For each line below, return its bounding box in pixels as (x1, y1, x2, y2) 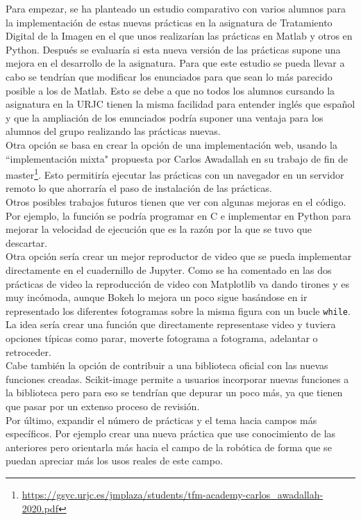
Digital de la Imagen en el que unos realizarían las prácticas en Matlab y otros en (6, 29, 353, 43)
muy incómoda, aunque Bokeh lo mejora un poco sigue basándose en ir (6, 290, 308, 304)
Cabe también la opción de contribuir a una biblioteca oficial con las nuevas (6, 358, 328, 373)
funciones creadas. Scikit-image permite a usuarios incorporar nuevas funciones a (6, 371, 349, 386)
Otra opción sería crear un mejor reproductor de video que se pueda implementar (6, 249, 352, 263)
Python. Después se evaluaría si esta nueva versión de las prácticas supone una (6, 42, 341, 56)
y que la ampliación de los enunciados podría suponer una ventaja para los (6, 110, 324, 124)
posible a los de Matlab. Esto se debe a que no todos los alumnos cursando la (6, 83, 335, 97)
